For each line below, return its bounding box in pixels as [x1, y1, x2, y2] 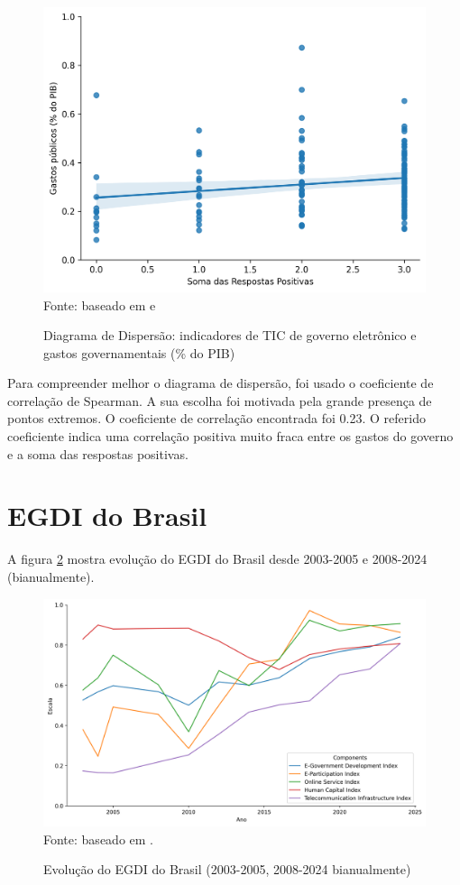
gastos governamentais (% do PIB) [43, 343, 235, 362]
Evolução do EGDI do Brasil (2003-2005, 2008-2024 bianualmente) [43, 860, 411, 879]
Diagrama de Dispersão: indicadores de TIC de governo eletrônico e [43, 326, 417, 345]
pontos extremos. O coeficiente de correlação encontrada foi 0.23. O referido [7, 409, 426, 428]
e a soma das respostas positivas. [7, 444, 189, 463]
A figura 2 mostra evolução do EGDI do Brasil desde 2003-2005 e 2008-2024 [7, 549, 428, 568]
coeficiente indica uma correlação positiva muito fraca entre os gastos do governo [7, 427, 454, 446]
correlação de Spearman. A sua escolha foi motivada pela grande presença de [7, 391, 432, 410]
